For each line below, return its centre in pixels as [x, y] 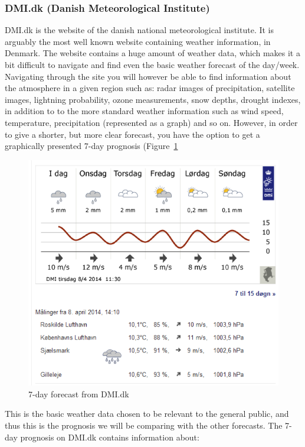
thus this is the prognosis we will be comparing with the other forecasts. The [144, 425]
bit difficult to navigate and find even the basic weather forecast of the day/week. [152, 64]
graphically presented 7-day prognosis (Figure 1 [91, 146]
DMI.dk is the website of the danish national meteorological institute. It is [140, 30]
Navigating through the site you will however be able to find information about [148, 76]
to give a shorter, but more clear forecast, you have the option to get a [132, 134]
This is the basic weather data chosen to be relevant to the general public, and [147, 414]
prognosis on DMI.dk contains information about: [110, 437]
